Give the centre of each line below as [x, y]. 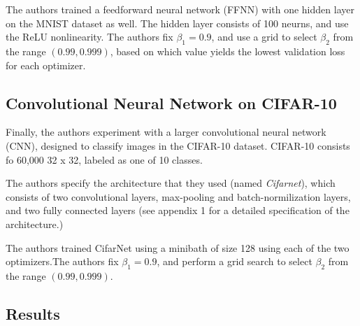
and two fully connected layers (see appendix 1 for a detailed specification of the [178, 210]
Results [33, 313]
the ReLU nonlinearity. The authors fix [89, 37]
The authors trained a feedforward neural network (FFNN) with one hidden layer [180, 9]
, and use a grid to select [264, 37]
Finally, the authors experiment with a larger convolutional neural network [166, 132]
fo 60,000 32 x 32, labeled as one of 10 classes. [104, 159]
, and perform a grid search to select [235, 261]
